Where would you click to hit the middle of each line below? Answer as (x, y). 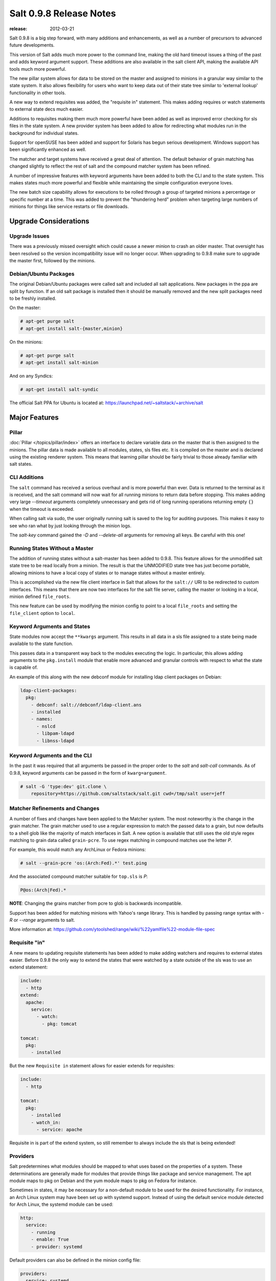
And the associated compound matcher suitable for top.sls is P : (79, 877)
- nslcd (46, 726)
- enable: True (50, 1239)
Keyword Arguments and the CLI (51, 755)
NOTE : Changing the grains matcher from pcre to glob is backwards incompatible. (96, 903)
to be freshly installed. (33, 298)
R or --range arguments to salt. (42, 920)
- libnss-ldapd (55, 741)
